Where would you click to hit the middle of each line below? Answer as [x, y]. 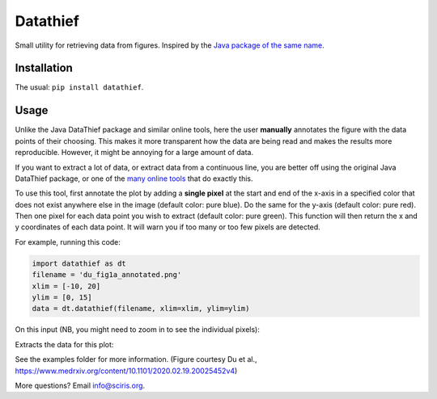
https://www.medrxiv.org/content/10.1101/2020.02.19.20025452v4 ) [126, 371]
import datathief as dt [79, 263]
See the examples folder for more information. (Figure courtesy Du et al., [136, 359]
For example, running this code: [68, 241]
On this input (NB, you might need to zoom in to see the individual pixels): [138, 330]
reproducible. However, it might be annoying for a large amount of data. [134, 153]
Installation [44, 68]
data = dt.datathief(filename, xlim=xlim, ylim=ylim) [141, 309]
